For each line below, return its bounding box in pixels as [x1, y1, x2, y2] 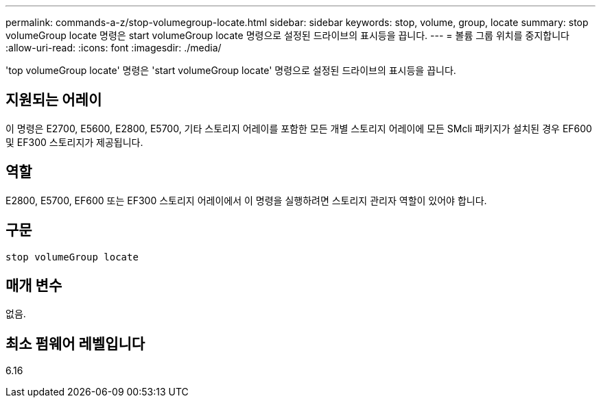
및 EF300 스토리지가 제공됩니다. [5, 136, 143, 148]
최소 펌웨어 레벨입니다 [5, 334, 145, 352]
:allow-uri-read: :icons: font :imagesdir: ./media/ [5, 42, 222, 53]
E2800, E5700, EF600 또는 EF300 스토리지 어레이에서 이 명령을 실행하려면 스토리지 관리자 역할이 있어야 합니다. [5, 194, 487, 206]
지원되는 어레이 [5, 91, 102, 109]
